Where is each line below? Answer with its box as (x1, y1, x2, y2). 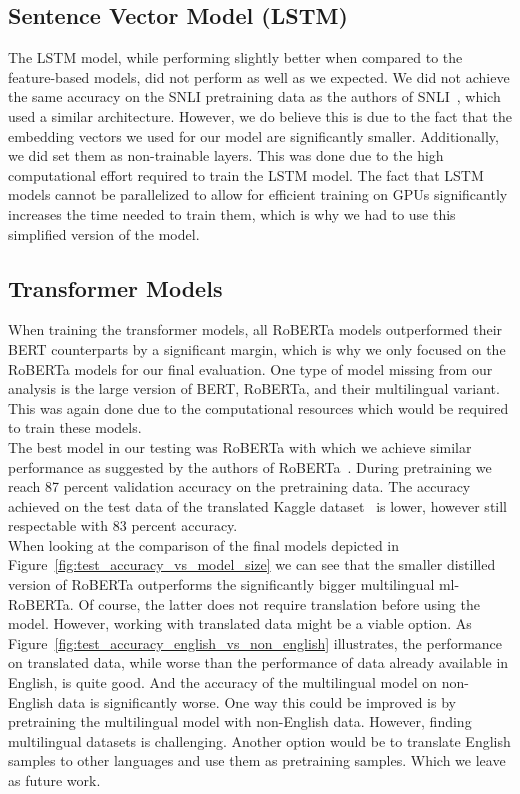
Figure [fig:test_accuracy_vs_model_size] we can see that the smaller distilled (8, 554, 496, 575)
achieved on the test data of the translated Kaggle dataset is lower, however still (8, 495, 508, 516)
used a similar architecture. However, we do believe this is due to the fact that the (8, 105, 513, 126)
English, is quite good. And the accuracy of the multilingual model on (8, 672, 437, 693)
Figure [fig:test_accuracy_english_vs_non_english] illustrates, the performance (8, 632, 503, 653)
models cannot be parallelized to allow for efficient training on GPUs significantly (8, 184, 508, 205)
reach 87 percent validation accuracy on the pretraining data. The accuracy (8, 476, 471, 497)
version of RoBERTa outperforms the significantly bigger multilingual (8, 574, 435, 595)
